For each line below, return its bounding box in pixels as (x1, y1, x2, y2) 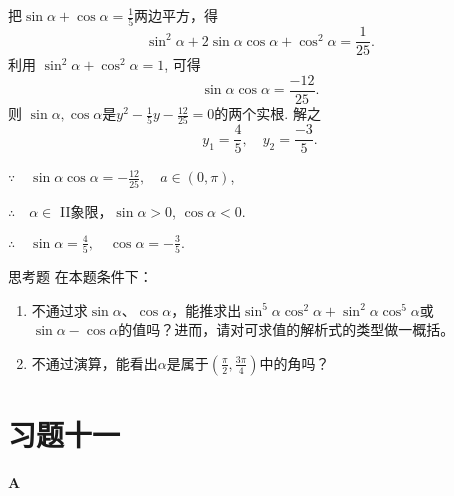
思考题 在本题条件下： (8, 266, 153, 287)
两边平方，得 (134, 5, 219, 25)
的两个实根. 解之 (214, 103, 321, 124)
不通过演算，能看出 (31, 352, 158, 373)
